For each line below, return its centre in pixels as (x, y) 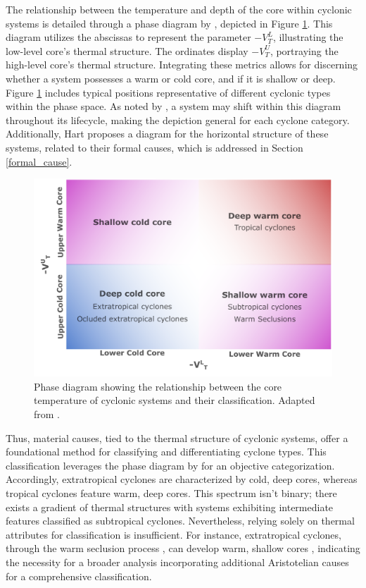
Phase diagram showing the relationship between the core (158, 386)
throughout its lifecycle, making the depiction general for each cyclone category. (178, 120)
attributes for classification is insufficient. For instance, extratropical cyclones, (173, 534)
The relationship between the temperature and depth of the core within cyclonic (179, 9)
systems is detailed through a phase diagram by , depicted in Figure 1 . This (169, 23)
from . (47, 414)
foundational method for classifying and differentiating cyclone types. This (166, 452)
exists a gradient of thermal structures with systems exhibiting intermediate (170, 507)
